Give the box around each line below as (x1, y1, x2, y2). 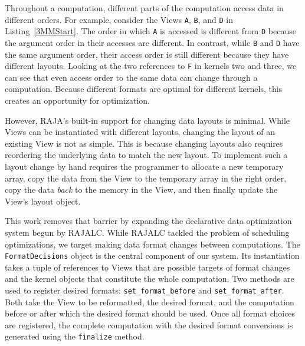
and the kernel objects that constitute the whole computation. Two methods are (5, 272, 294, 285)
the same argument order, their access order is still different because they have (5, 48, 289, 60)
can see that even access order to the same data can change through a (5, 71, 258, 83)
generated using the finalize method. (5, 330, 145, 342)
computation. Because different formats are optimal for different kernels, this (5, 83, 283, 95)
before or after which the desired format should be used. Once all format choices (5, 307, 296, 319)
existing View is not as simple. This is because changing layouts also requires (5, 137, 283, 149)
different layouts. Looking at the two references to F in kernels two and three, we (5, 60, 297, 72)
